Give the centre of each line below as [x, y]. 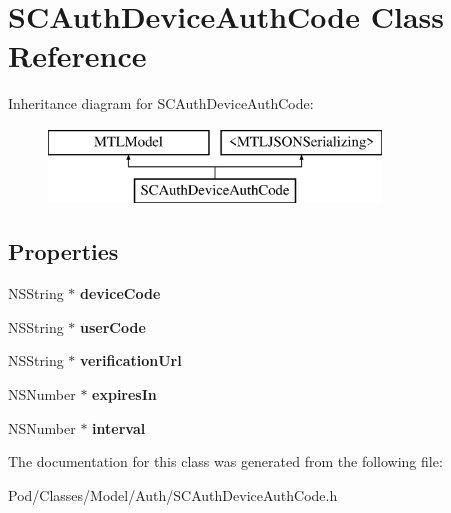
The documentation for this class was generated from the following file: [225, 461]
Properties [63, 251]
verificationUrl [131, 360]
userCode [113, 326]
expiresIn [124, 394]
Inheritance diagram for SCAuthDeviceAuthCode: [161, 103]
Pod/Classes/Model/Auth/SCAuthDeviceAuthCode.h [173, 494]
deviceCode [120, 293]
